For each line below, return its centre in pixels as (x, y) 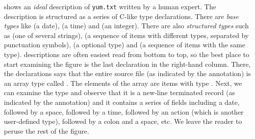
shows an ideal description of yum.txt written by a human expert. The (110, 6)
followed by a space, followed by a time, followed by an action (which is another (124, 111)
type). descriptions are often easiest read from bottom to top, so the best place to (127, 54)
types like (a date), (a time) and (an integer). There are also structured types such (127, 26)
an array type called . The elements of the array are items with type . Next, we (123, 83)
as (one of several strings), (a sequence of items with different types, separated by (127, 35)
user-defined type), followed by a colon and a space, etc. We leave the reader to (123, 121)
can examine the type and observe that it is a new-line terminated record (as (119, 92)
